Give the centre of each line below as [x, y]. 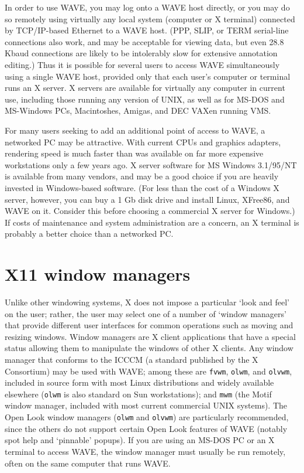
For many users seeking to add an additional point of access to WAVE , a [135, 130]
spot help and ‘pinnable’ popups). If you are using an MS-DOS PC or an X [140, 440]
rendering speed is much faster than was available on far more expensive [134, 153]
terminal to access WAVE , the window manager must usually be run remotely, [145, 451]
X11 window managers [98, 274]
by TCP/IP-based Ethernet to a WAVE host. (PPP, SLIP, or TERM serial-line [147, 30]
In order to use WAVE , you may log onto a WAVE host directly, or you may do [147, 7]
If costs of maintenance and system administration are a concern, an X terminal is [152, 222]
